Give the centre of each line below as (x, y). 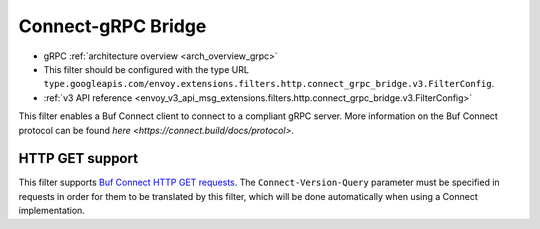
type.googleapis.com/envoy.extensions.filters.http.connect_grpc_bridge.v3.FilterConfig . (269, 84)
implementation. (51, 211)
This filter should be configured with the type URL (146, 69)
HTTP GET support (78, 158)
